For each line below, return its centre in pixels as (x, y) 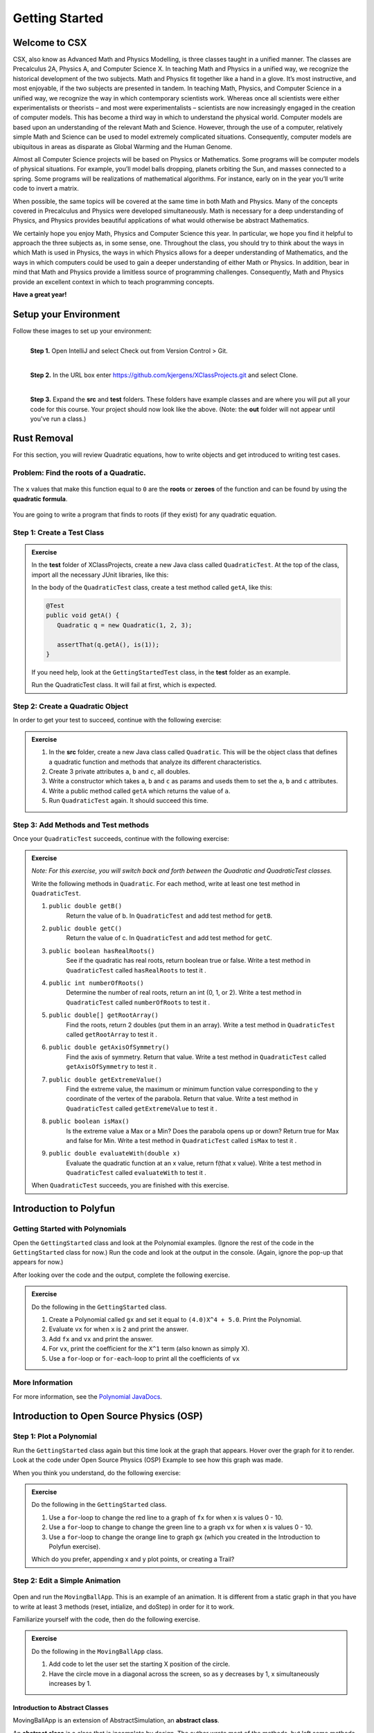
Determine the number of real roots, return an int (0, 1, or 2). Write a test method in (184, 993)
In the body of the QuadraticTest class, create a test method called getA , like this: (152, 587)
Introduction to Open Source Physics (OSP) (108, 1417)
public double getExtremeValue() (106, 1079)
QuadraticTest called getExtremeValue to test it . (142, 1108)
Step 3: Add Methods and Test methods (81, 825)
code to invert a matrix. (46, 189)
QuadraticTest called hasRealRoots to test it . (136, 970)
